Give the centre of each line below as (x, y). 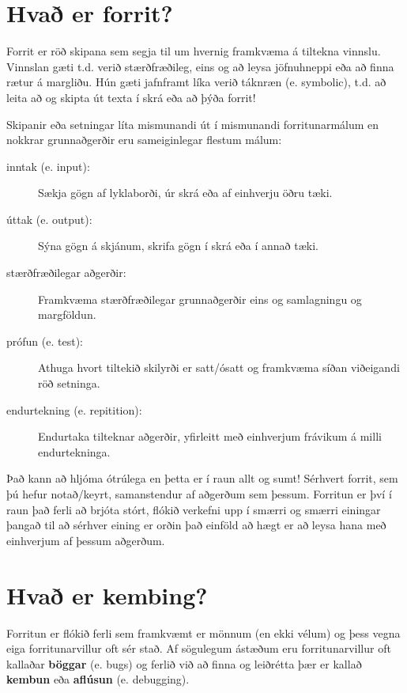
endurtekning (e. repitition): (74, 409)
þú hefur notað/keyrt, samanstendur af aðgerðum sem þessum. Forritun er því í (199, 494)
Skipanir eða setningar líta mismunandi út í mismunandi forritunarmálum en (193, 124)
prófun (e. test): (45, 341)
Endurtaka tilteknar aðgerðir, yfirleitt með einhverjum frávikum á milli (210, 436)
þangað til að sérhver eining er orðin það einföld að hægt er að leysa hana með (196, 525)
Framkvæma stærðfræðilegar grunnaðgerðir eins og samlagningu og (200, 299)
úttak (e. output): (49, 219)
